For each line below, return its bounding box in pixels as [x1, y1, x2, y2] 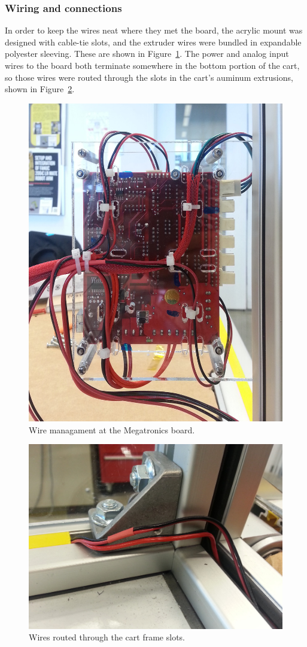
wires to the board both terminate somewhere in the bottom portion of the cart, [5, 59, 300, 71]
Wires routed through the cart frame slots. [29, 631, 185, 643]
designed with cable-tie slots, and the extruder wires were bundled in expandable [5, 35, 302, 48]
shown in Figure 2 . [5, 83, 75, 95]
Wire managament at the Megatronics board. [29, 423, 195, 436]
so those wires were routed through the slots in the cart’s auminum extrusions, [5, 71, 293, 83]
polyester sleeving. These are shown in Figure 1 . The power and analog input [5, 47, 289, 60]
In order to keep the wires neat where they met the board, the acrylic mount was [5, 24, 303, 37]
